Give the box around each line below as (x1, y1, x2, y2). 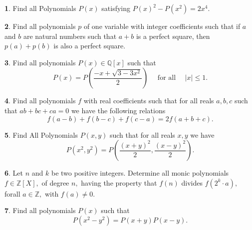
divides (181, 177, 203, 188)
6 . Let (4, 168, 23, 178)
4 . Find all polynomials (4, 95, 76, 106)
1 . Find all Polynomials (4, 3, 76, 13)
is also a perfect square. (53, 40, 126, 51)
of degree (41, 177, 69, 188)
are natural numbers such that (23, 30, 117, 41)
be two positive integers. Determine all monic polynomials (51, 168, 229, 178)
